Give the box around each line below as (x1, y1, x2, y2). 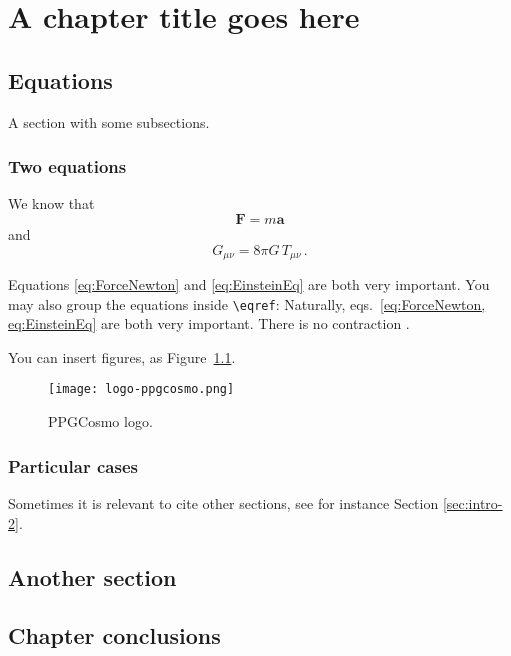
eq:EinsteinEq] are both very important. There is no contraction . (8, 313, 410, 334)
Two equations (8, 154, 127, 179)
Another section (8, 561, 177, 592)
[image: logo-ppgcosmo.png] (48, 382, 235, 397)
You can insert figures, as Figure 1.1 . (8, 346, 236, 367)
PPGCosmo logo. (48, 411, 153, 432)
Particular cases (8, 453, 138, 478)
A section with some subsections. (8, 111, 210, 132)
